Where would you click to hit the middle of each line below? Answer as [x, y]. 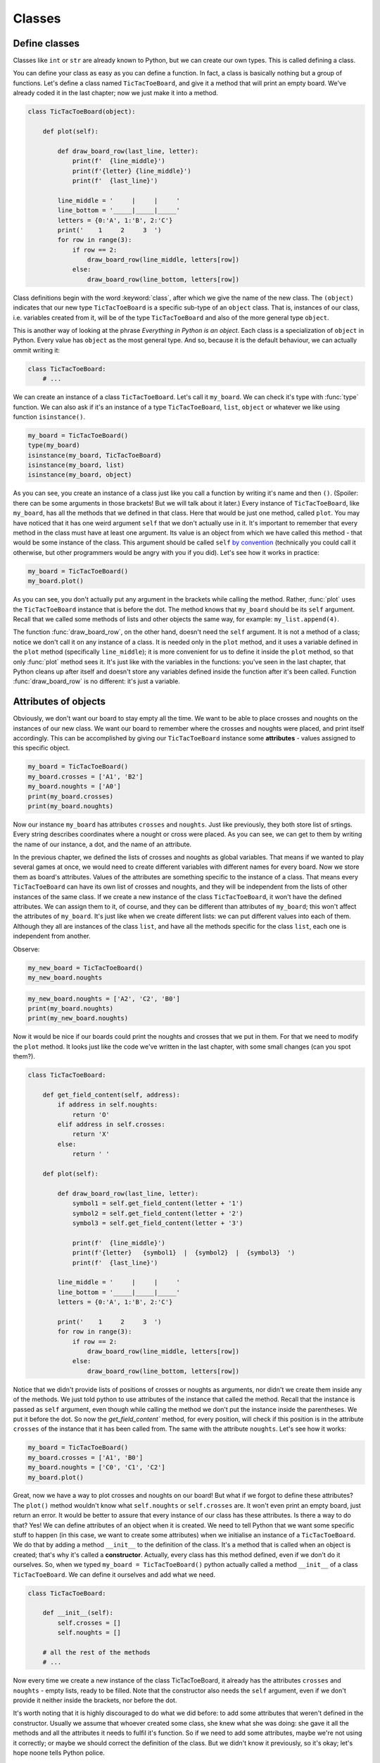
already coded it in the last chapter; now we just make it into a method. [115, 93]
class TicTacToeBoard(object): [82, 112]
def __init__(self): [78, 1613]
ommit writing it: [36, 350]
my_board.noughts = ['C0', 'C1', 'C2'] [96, 1468]
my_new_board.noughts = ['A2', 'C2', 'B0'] [104, 999]
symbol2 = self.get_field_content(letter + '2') [158, 1213]
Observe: [26, 949]
